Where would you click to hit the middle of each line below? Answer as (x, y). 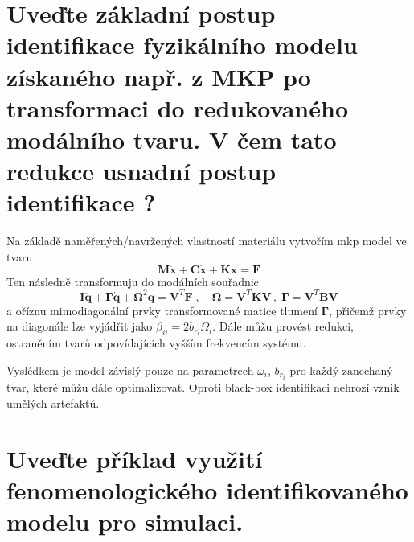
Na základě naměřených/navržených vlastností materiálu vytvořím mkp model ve (207, 241)
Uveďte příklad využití (135, 458)
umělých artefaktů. (53, 402)
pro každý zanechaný (341, 370)
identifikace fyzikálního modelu (182, 45)
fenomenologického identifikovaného (207, 489)
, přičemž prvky (368, 310)
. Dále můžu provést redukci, (283, 326)
